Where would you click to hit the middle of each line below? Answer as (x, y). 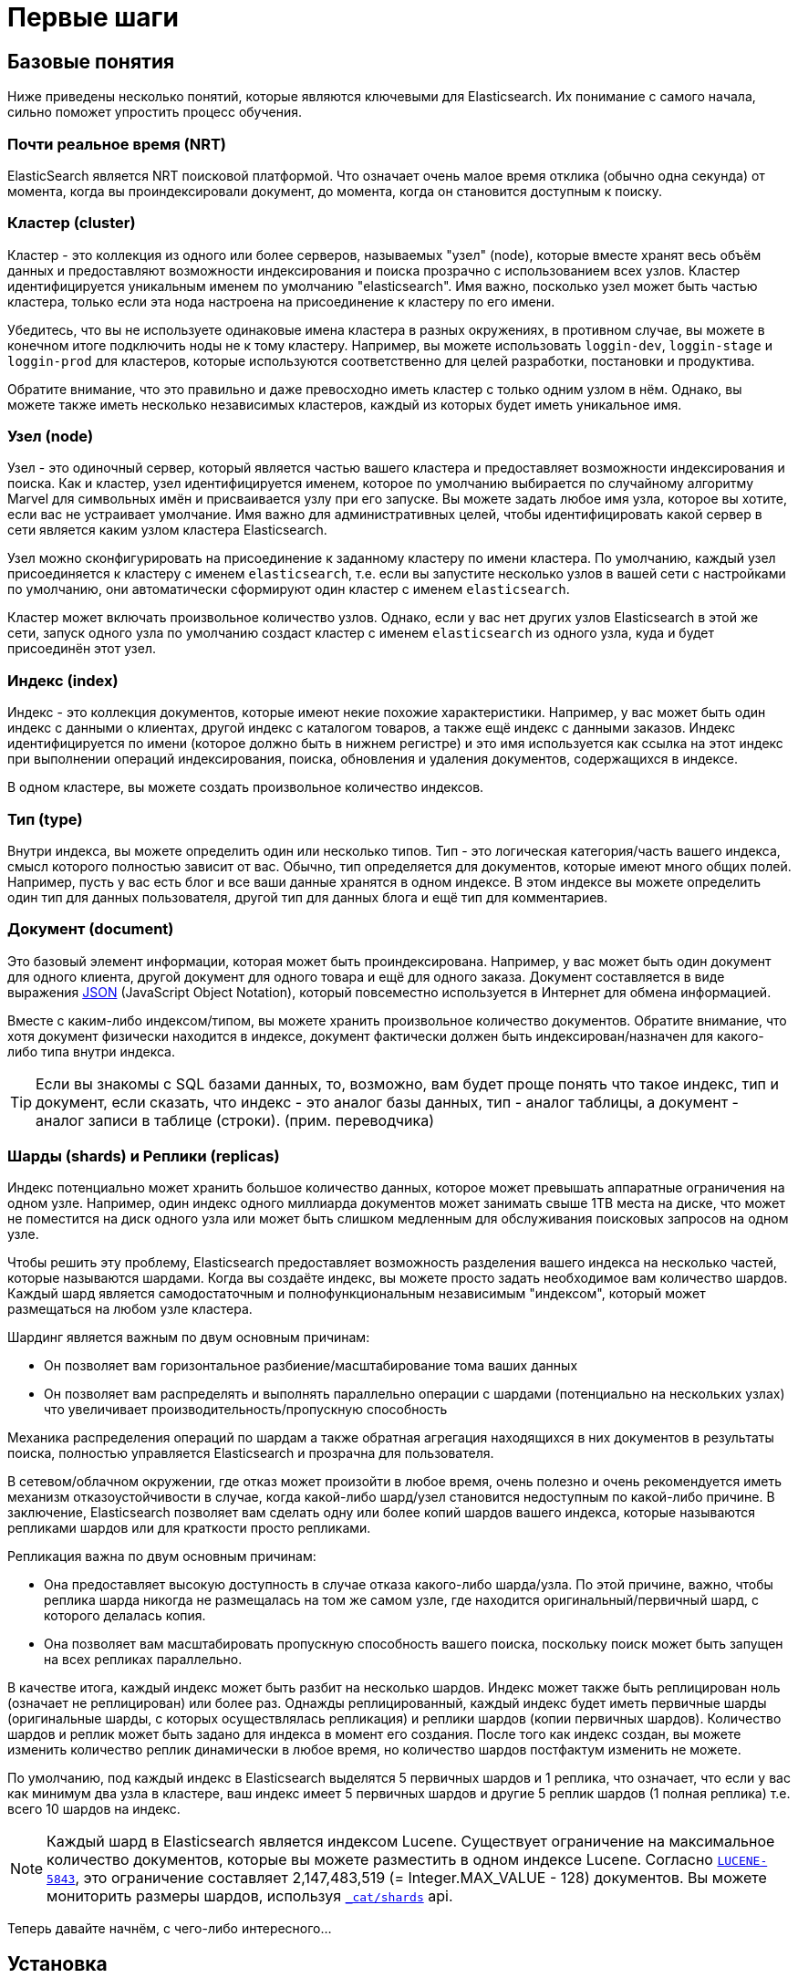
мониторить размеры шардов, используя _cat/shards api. (250, 1896)
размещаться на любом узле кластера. (130, 1309)
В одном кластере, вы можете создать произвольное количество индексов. (246, 787)
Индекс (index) (63, 680)
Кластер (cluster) (72, 223)
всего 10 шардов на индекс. (94, 1809)
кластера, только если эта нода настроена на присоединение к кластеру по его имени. (281, 301)
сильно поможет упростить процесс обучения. (155, 112)
